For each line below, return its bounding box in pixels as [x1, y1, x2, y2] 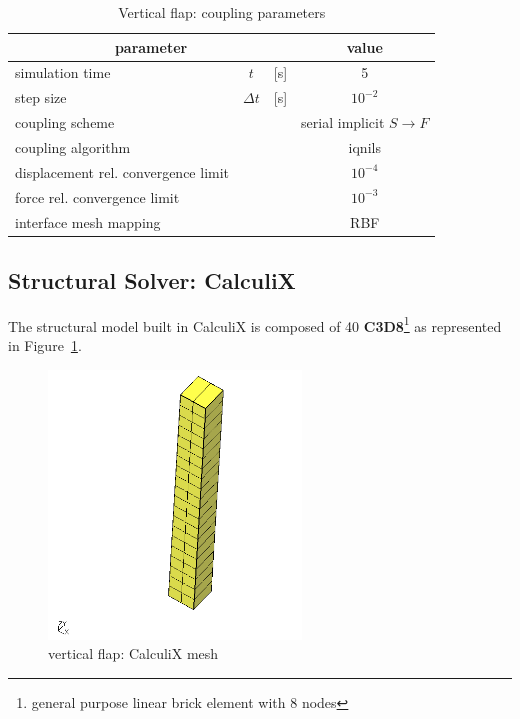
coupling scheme [15, 112, 115, 133]
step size [15, 87, 67, 108]
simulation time [15, 62, 111, 83]
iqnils [348, 136, 381, 157]
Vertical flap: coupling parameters [118, 2, 326, 22]
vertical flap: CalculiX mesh [48, 643, 219, 664]
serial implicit [301, 112, 385, 133]
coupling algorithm [15, 136, 131, 157]
